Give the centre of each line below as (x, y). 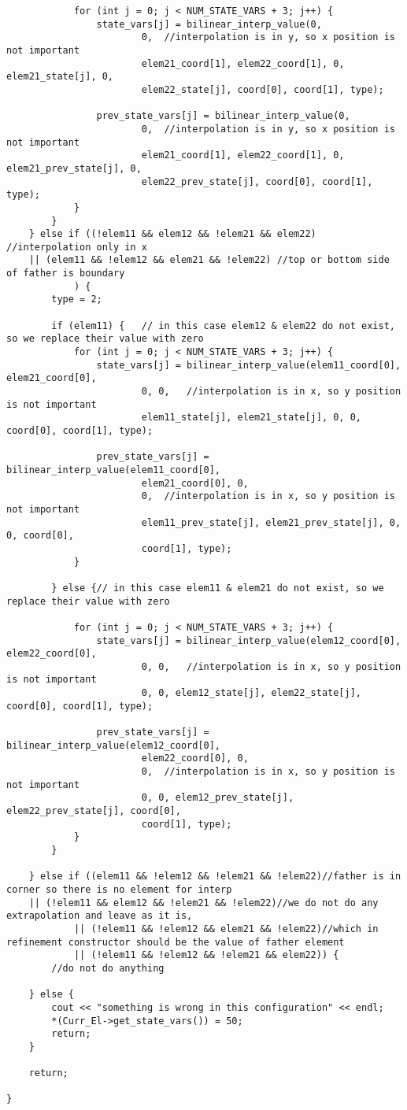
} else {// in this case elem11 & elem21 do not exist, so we (218, 588)
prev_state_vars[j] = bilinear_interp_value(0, (223, 116)
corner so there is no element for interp (119, 889)
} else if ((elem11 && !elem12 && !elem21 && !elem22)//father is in (215, 877)
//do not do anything (108, 968)
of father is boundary (66, 274)
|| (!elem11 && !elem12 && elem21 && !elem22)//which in (226, 929)
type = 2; (77, 300)
